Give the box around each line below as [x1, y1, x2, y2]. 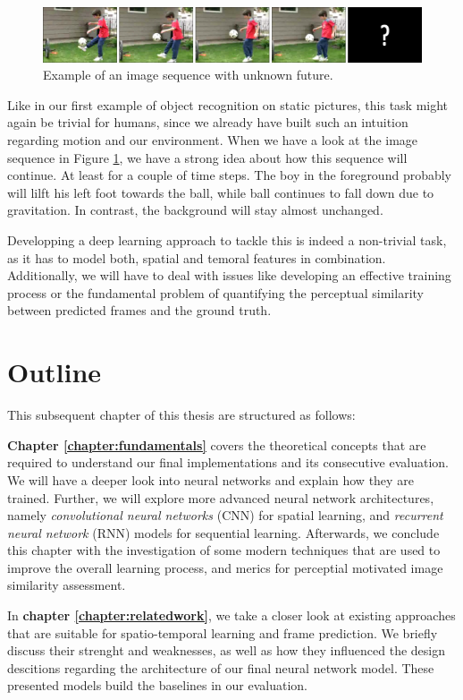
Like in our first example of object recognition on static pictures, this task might [7, 95, 449, 114]
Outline [7, 354, 102, 390]
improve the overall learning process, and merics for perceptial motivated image [7, 558, 443, 576]
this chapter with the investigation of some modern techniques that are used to [7, 541, 441, 559]
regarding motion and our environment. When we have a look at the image [7, 131, 418, 149]
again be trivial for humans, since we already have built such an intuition [7, 113, 408, 132]
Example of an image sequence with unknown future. [43, 65, 333, 84]
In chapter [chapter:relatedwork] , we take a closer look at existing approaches [7, 606, 456, 625]
